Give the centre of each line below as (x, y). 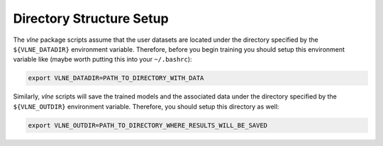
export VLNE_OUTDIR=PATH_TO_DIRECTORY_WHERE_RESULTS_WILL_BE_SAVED (148, 125)
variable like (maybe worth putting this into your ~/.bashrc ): (102, 60)
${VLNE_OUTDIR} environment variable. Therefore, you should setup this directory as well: (146, 106)
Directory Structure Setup (91, 18)
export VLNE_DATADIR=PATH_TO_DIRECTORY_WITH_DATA (116, 78)
